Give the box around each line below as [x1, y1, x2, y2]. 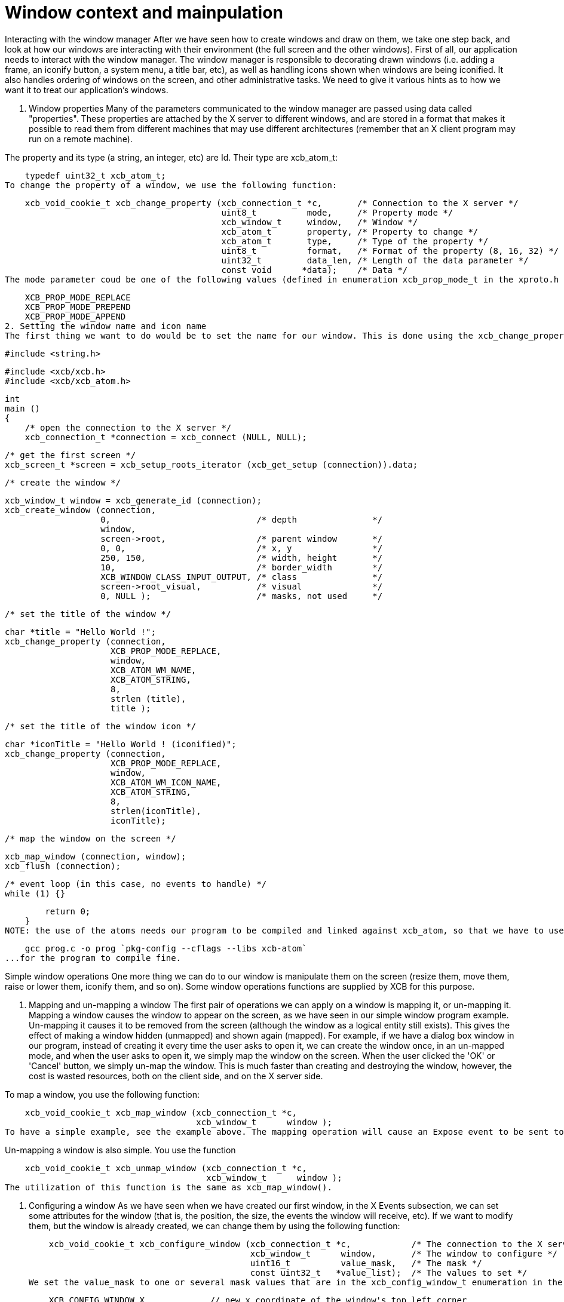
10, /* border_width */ [100, 562, 383, 572]
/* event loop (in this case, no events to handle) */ [5, 879, 267, 889]
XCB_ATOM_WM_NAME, [111, 665, 197, 675]
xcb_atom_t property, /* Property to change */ [221, 226, 479, 237]
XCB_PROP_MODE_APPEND [24, 311, 126, 321]
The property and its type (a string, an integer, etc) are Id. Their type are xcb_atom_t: [5, 152, 338, 162]
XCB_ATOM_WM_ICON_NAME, [111, 777, 222, 787]
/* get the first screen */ [5, 450, 136, 460]
